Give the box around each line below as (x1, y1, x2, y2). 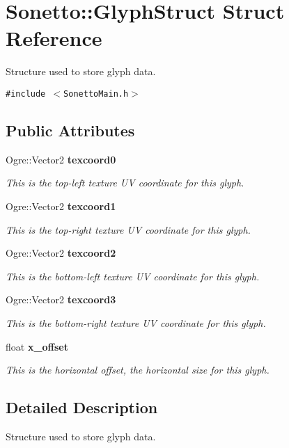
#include (6, 88, 46, 99)
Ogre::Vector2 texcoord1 (6, 198, 116, 213)
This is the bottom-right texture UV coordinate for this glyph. (6, 315, 266, 330)
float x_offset (6, 339, 69, 353)
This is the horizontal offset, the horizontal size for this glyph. (6, 362, 270, 377)
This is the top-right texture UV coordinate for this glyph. (6, 222, 251, 237)
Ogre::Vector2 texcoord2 (6, 246, 116, 260)
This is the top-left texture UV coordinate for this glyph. (6, 175, 244, 190)
